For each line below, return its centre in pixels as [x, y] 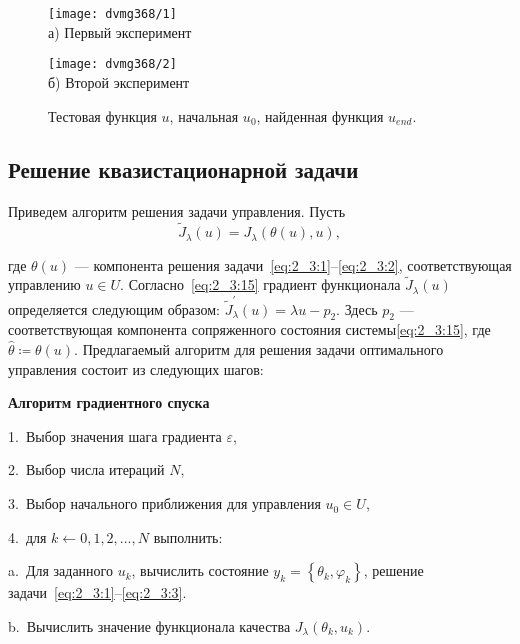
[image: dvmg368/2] [112, 64]
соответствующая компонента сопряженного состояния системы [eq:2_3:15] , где [249, 329]
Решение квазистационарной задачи [183, 169]
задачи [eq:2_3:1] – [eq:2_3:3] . [97, 592]
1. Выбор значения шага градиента [115, 435]
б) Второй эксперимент [119, 81]
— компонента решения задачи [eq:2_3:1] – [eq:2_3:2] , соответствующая [293, 264]
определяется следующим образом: [114, 308]
